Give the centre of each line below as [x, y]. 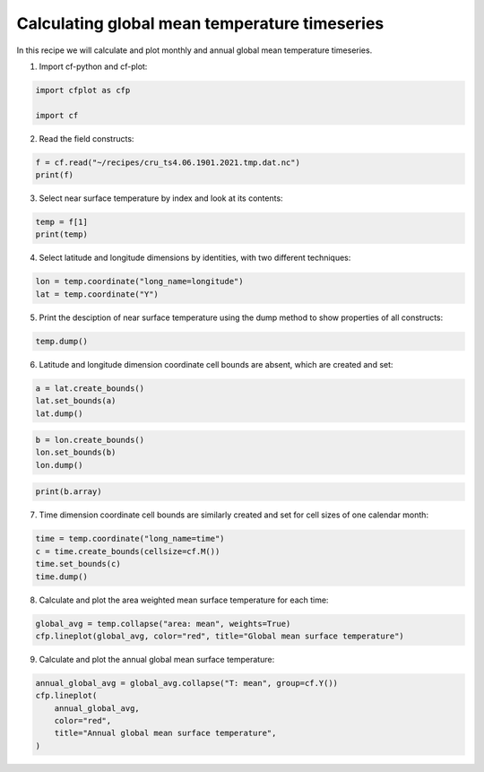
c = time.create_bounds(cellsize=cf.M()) [128, 551]
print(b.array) [69, 492]
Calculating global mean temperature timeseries [200, 23]
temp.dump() [62, 341]
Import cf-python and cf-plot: [93, 66]
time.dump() [62, 577]
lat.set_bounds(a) [76, 401]
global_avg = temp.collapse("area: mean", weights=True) [163, 624]
